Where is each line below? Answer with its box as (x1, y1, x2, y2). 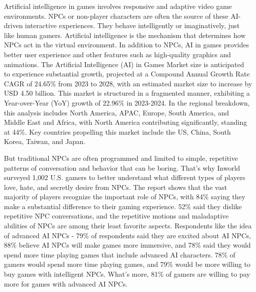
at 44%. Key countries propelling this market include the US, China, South (4, 126, 231, 137)
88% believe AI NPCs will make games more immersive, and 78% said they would (4, 240, 251, 250)
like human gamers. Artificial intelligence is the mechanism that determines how (4, 30, 246, 40)
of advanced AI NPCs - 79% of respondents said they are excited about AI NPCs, (4, 230, 251, 240)
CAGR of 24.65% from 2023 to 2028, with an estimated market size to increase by (4, 78, 252, 88)
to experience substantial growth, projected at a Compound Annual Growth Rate (4, 69, 250, 79)
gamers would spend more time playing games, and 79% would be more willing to (4, 259, 251, 269)
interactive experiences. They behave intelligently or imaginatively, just (25, 20, 240, 31)
